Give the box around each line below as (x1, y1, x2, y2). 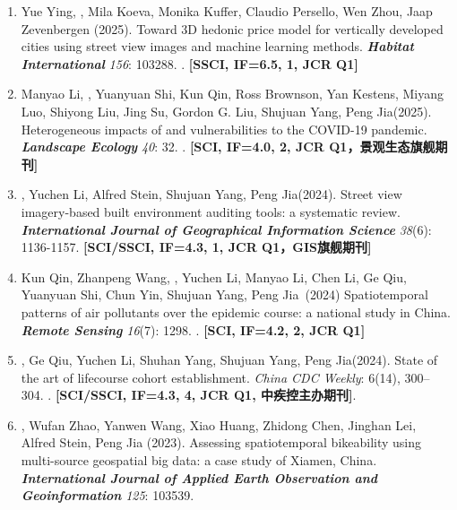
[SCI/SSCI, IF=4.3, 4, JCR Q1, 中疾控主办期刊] (55, 385, 353, 404)
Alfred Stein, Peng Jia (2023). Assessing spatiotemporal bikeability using (21, 433, 422, 452)
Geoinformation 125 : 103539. (21, 486, 194, 505)
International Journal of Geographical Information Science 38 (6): (21, 220, 432, 238)
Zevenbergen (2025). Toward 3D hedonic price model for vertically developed (21, 19, 444, 38)
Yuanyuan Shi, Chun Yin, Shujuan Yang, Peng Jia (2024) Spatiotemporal (21, 285, 428, 304)
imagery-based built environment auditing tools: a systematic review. (21, 202, 401, 220)
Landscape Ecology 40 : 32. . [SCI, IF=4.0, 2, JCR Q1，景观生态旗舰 (21, 137, 435, 156)
